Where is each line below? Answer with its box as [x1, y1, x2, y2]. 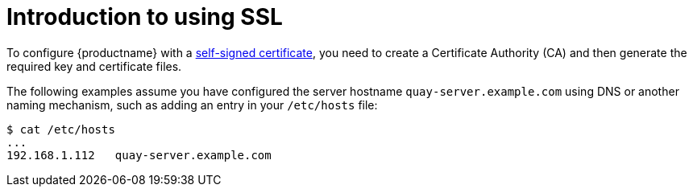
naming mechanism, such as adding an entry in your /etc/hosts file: [6, 97, 378, 112]
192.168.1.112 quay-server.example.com [6, 148, 272, 162]
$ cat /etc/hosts [6, 122, 115, 136]
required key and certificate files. [6, 59, 182, 73]
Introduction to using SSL [6, 3, 283, 31]
